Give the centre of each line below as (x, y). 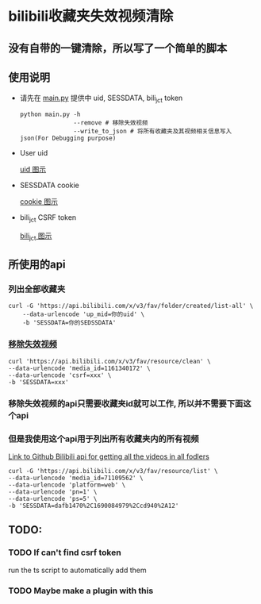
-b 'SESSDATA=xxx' (38, 382)
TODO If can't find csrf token (65, 552)
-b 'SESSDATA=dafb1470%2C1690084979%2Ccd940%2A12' (94, 506)
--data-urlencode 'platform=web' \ (67, 485)
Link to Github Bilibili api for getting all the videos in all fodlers (109, 456)
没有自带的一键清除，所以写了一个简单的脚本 (118, 48)
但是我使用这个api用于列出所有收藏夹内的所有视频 (104, 439)
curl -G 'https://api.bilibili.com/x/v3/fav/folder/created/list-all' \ (131, 306)
